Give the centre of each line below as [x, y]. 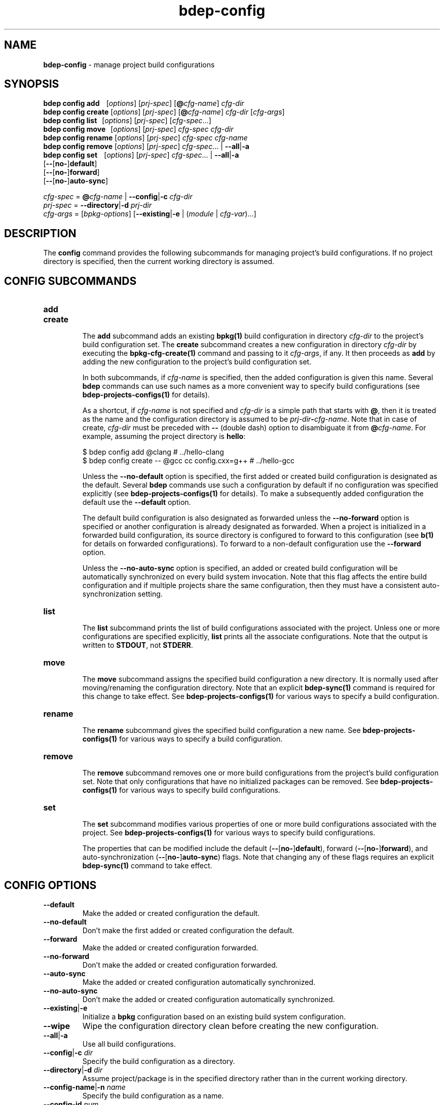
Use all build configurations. [129, 1044]
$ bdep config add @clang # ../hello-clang [153, 452]
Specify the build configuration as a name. [153, 1095]
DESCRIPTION [40, 233]
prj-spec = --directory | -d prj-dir [98, 205]
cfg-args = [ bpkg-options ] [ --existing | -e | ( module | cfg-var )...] [150, 214]
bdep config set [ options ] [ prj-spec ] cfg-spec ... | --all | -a [141, 155]
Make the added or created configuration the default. [171, 913]
